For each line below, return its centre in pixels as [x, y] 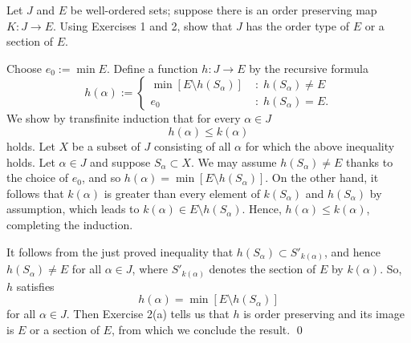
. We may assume [234, 161]
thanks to [370, 161]
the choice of [37, 178]
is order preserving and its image [324, 314]
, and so [101, 178]
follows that [35, 193]
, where [150, 269]
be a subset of [106, 145]
